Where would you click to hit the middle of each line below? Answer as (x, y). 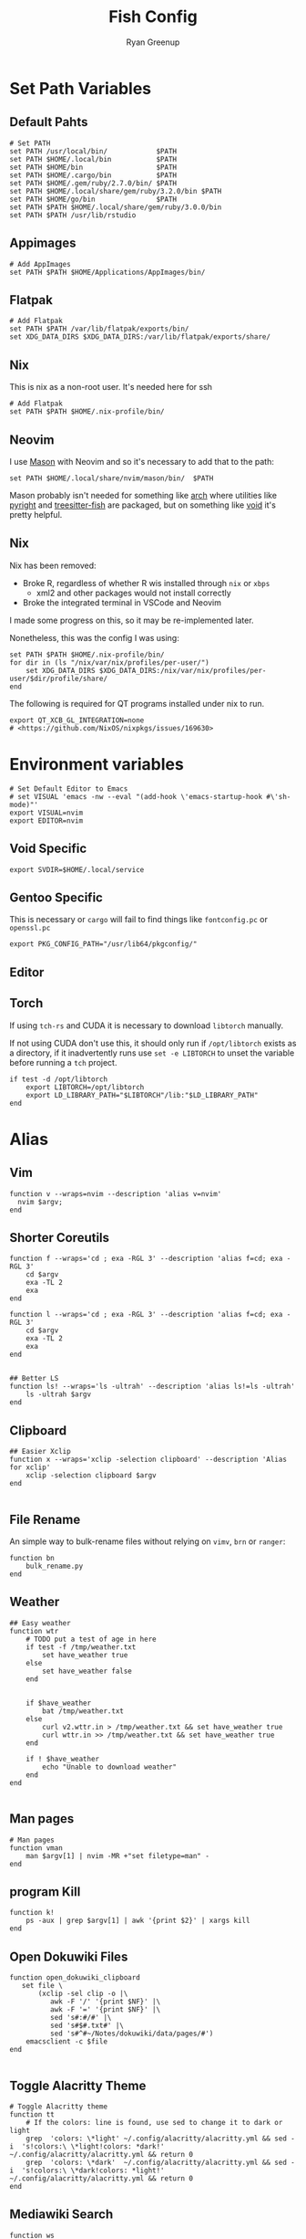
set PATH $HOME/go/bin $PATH (93, 199)
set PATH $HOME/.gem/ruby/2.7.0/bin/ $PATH (93, 183)
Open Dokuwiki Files (69, 1956)
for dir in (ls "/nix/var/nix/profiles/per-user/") (109, 662)
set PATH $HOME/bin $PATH (93, 167)
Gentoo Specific (56, 897)
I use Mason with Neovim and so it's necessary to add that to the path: (142, 462)
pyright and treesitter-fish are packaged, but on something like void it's (143, 505)
